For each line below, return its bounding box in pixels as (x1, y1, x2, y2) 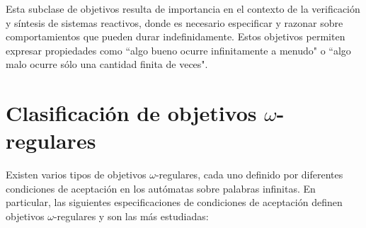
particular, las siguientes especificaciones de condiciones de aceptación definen (6, 195, 343, 210)
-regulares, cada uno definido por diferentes (155, 167, 343, 182)
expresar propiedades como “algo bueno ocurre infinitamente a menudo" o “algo (6, 42, 351, 57)
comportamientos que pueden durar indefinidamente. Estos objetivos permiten (6, 29, 345, 44)
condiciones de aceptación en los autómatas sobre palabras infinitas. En (6, 181, 316, 195)
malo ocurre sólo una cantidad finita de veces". (6, 57, 208, 72)
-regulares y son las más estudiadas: (53, 209, 209, 224)
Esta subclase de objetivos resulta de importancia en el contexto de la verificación (6, 1, 360, 16)
